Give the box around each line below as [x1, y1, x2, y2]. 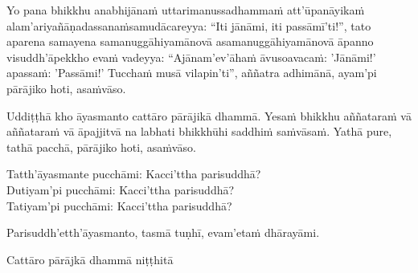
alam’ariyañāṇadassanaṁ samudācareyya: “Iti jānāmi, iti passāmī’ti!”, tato [6, 17, 371, 34]
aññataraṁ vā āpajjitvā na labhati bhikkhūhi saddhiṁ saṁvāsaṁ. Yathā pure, [6, 123, 392, 140]
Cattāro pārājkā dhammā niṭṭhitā [6, 251, 174, 267]
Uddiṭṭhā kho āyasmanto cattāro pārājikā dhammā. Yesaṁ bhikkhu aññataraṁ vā [6, 107, 412, 124]
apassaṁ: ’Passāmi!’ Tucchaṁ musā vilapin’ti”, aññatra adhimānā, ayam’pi [6, 64, 377, 81]
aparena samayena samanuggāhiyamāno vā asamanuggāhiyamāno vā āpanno [6, 33, 374, 50]
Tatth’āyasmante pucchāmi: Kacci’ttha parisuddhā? [6, 165, 261, 182]
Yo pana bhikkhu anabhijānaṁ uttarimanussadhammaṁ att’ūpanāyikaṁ [6, 2, 365, 18]
